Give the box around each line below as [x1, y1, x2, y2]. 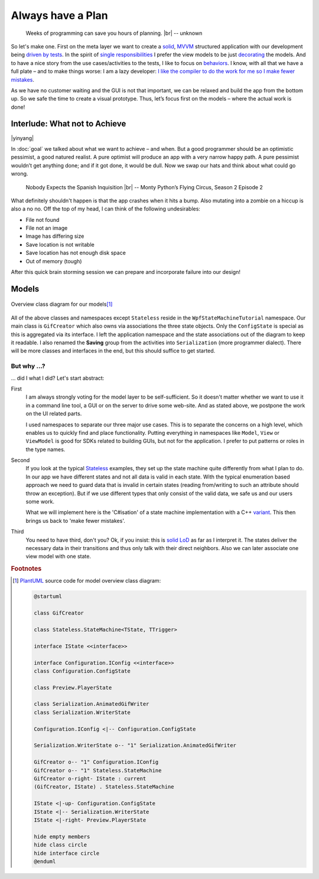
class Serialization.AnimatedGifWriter [33, 701, 149, 707]
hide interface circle [33, 849, 100, 857]
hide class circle [33, 842, 87, 848]
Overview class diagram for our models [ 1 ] [11, 300, 113, 308]
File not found [25, 216, 60, 223]
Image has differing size [25, 232, 84, 240]
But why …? [11, 362, 45, 370]
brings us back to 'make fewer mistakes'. [25, 517, 125, 524]
